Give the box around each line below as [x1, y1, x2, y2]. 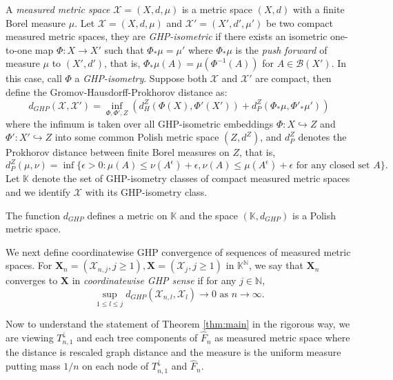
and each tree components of [77, 330, 198, 345]
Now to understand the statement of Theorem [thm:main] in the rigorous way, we [6, 317, 350, 331]
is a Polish [292, 208, 336, 222]
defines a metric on [87, 208, 168, 222]
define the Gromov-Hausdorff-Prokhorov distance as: [6, 84, 228, 99]
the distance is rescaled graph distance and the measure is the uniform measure [6, 345, 341, 359]
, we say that [248, 258, 303, 272]
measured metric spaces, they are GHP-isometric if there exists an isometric [6, 29, 327, 43]
